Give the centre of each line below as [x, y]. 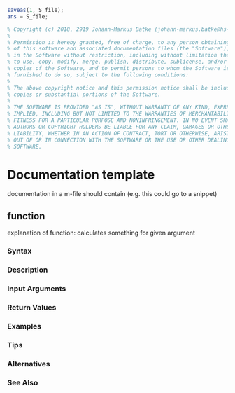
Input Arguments [37, 289]
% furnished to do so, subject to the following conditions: [98, 75]
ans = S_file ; [28, 16]
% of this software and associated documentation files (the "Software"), [119, 49]
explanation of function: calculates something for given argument [101, 233]
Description [28, 270]
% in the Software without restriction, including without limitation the [119, 55]
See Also [23, 382]
